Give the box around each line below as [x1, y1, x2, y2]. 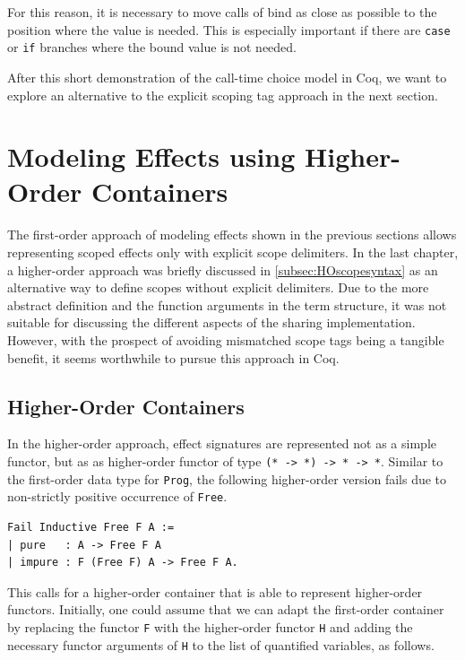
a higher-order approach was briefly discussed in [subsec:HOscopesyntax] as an [7, 260, 438, 279]
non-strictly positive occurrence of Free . [7, 487, 228, 506]
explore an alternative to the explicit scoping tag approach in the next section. [7, 85, 438, 104]
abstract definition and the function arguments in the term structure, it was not [7, 295, 447, 314]
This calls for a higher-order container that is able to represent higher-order [7, 582, 423, 601]
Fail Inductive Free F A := [7, 520, 175, 534]
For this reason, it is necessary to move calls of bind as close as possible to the [7, 3, 437, 21]
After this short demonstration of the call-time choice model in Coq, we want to [7, 67, 447, 86]
